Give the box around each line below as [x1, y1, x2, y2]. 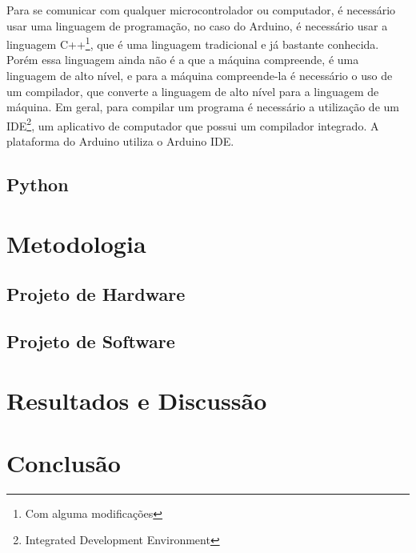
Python [6, 172, 69, 197]
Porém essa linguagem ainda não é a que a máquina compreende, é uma [6, 51, 359, 68]
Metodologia [6, 226, 146, 259]
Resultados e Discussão [6, 383, 267, 416]
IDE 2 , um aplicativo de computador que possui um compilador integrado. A [6, 114, 379, 134]
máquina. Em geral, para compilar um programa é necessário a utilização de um [6, 98, 399, 115]
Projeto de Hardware [6, 282, 186, 307]
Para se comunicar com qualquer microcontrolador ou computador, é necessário [6, 2, 396, 18]
